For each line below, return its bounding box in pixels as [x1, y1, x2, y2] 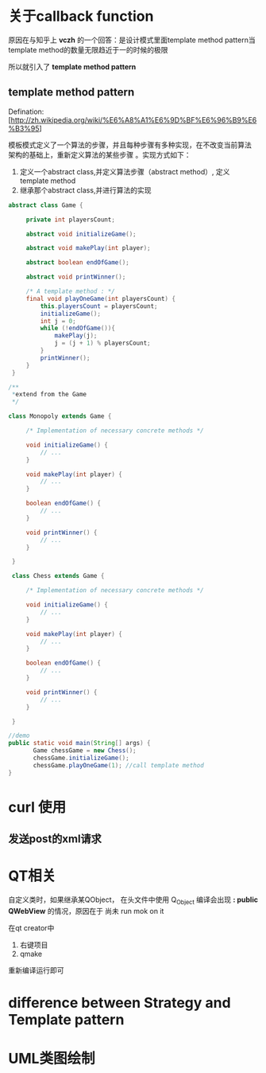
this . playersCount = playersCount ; [40, 302, 158, 310]
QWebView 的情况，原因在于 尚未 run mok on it [8, 906, 164, 915]
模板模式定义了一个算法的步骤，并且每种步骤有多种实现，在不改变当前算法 [8, 140, 252, 150]
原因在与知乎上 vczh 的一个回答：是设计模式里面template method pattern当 [8, 35, 256, 45]
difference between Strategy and [8, 994, 232, 1012]
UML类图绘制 [8, 1050, 95, 1067]
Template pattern [8, 1011, 125, 1029]
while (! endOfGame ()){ [40, 324, 115, 333]
